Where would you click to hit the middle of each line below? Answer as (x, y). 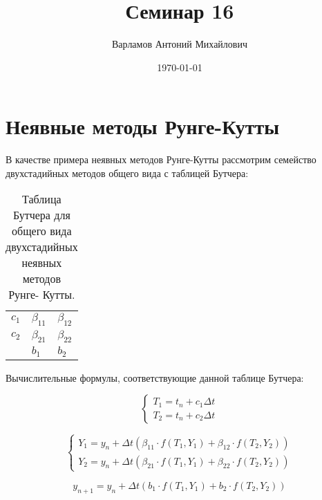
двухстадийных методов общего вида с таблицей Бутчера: (127, 173)
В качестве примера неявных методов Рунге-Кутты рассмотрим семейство (161, 159)
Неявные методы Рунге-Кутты (143, 126)
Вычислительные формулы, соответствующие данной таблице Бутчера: (155, 377)
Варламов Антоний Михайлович (180, 44)
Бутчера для (41, 215)
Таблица (42, 199)
